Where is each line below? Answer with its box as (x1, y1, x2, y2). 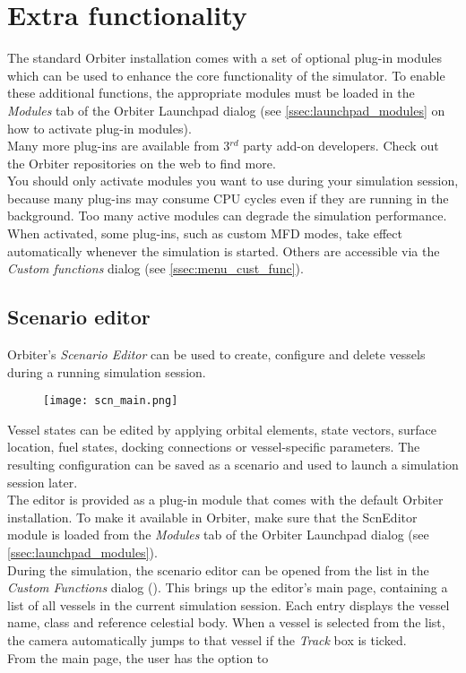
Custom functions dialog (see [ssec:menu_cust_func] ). (7, 259, 304, 278)
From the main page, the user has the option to (7, 648, 269, 667)
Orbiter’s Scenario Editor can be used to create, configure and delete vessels (7, 345, 426, 364)
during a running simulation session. (7, 362, 206, 381)
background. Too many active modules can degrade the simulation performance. (7, 206, 447, 225)
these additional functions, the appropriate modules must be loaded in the (7, 83, 415, 102)
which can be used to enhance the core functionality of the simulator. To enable (7, 65, 445, 84)
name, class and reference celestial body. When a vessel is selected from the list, (7, 613, 445, 632)
